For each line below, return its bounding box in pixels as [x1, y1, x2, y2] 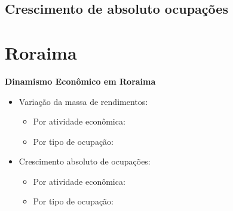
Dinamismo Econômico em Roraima [5, 75, 156, 87]
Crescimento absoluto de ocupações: [19, 155, 151, 167]
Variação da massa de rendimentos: [19, 95, 148, 107]
